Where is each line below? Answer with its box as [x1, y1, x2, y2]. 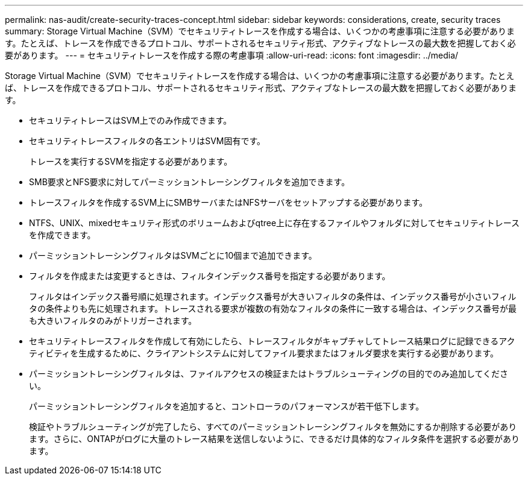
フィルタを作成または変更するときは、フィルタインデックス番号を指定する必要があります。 [29, 271, 391, 281]
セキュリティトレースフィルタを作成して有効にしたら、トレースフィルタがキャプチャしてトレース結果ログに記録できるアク [29, 336, 515, 346]
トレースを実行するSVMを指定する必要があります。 [29, 156, 233, 166]
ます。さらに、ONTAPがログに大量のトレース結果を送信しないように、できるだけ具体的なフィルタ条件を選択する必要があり [29, 434, 520, 444]
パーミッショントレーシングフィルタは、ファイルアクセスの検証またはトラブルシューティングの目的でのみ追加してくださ [29, 368, 509, 379]
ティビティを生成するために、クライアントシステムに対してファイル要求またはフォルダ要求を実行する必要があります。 [29, 348, 499, 358]
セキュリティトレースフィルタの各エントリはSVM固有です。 [29, 136, 266, 146]
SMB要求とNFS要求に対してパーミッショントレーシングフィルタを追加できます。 [29, 177, 350, 187]
